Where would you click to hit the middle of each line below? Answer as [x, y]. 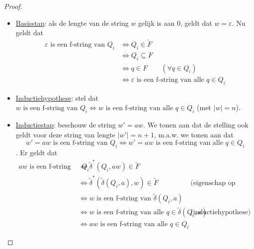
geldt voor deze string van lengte [65, 134]
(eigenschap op [213, 183]
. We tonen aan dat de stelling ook [196, 124]
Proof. [13, 6]
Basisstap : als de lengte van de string [72, 23]
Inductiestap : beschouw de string [66, 124]
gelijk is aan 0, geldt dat [175, 23]
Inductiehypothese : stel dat [57, 97]
